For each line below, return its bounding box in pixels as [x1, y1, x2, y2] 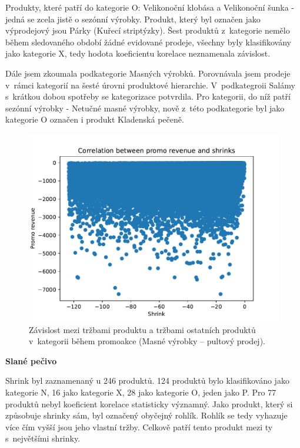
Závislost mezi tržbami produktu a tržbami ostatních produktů [29, 323, 256, 335]
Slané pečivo [5, 354, 57, 367]
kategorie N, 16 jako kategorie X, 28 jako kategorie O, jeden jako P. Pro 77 [5, 386, 276, 398]
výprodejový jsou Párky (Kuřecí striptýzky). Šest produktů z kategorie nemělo [5, 24, 290, 37]
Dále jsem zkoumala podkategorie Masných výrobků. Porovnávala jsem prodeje [5, 67, 291, 79]
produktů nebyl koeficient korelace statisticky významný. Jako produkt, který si [5, 397, 293, 410]
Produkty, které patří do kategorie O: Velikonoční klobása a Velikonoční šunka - [5, 1, 294, 13]
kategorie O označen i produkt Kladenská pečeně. [5, 113, 184, 126]
